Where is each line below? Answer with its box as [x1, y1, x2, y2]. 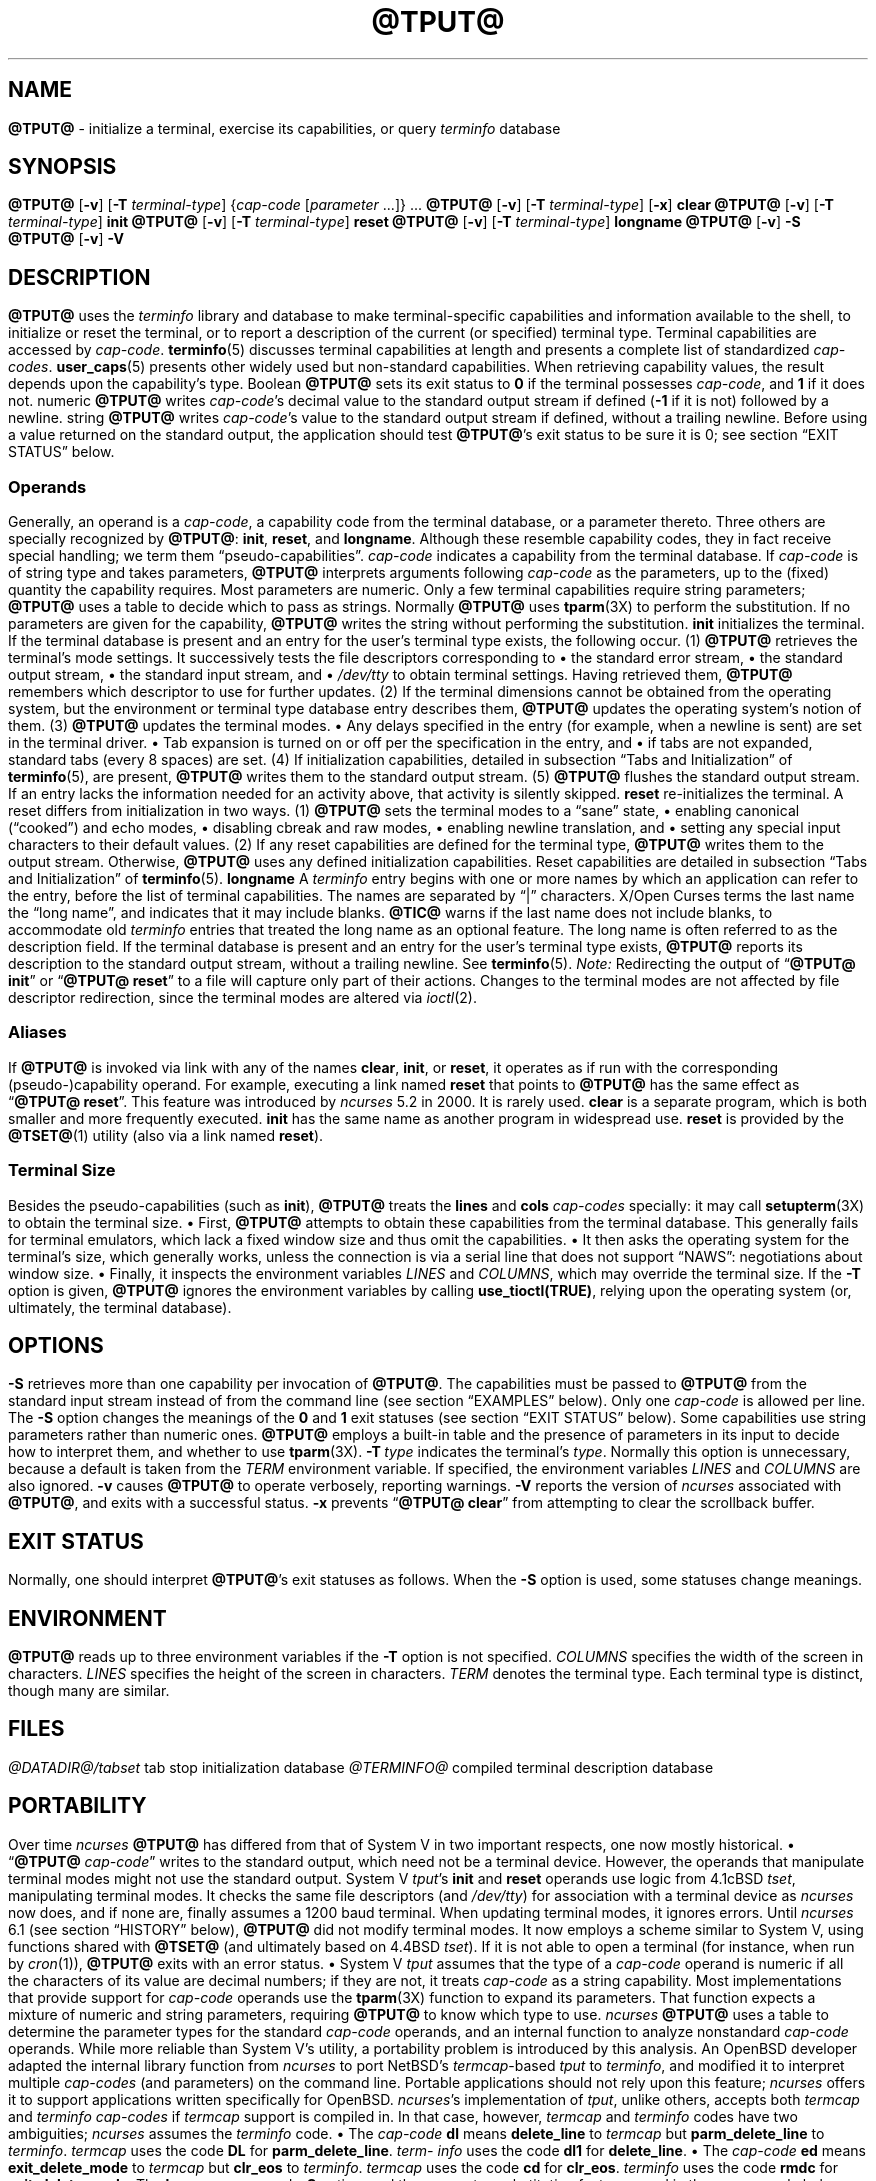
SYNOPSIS [8, 154, 117, 180]
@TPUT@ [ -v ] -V [8, 230, 124, 248]
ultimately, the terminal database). [8, 1298, 232, 1316]
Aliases [8, 1022, 67, 1043]
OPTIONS [8, 1332, 104, 1358]
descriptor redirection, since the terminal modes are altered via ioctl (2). [8, 989, 477, 1007]
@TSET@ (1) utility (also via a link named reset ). [8, 1126, 324, 1144]
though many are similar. [8, 1682, 170, 1700]
